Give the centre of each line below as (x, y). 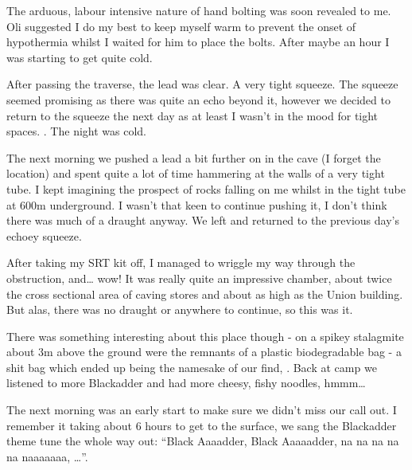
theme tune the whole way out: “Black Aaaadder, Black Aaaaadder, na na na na (203, 441)
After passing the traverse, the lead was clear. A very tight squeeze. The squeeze (202, 84)
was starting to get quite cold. (80, 57)
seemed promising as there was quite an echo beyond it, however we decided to (198, 99)
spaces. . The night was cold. (76, 131)
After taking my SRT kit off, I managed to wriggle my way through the (181, 262)
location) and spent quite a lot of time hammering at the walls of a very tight (196, 173)
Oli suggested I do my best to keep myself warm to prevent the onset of (181, 26)
